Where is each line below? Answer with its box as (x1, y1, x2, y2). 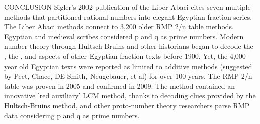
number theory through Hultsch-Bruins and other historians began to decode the (4, 41, 253, 51)
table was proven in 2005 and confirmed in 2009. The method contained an (4, 80, 235, 91)
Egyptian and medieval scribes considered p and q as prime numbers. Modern (4, 31, 244, 41)
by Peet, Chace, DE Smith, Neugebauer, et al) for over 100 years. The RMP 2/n (4, 71, 252, 81)
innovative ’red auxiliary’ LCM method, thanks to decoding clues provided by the (4, 90, 256, 101)
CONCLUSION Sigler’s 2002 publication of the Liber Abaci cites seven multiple (4, 2, 251, 12)
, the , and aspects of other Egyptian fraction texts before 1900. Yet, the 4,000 (4, 50, 246, 61)
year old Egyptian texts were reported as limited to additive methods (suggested (4, 60, 252, 71)
